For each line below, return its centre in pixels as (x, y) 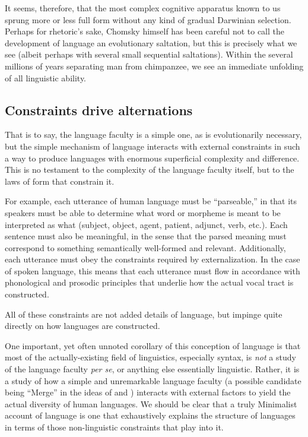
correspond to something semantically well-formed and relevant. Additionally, (145, 247)
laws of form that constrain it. (60, 181)
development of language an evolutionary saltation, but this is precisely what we (151, 42)
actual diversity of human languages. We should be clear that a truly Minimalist (151, 403)
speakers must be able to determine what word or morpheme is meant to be (143, 212)
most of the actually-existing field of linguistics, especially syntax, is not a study (150, 357)
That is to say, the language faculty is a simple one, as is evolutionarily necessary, (153, 134)
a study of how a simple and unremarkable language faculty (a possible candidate (153, 380)
